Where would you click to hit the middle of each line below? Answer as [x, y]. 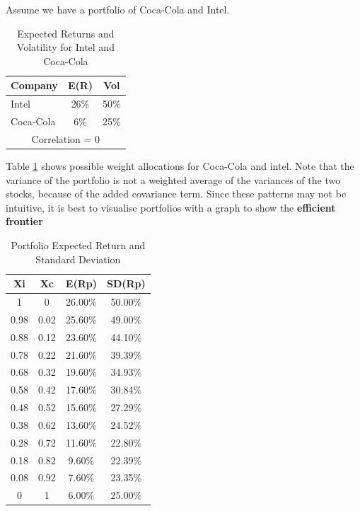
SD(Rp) [126, 283]
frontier [24, 221]
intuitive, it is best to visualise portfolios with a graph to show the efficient [171, 207]
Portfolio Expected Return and [78, 245]
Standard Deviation [78, 259]
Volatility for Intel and [65, 47]
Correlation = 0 [66, 138]
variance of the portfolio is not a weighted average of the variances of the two [173, 179]
